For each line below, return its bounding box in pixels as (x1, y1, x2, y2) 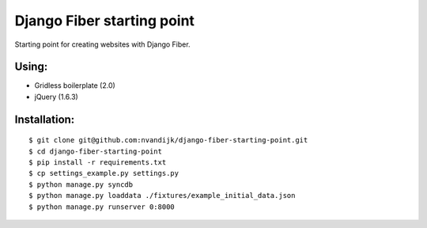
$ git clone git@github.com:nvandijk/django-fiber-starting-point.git (28, 135, 308, 145)
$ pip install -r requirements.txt (28, 158, 167, 167)
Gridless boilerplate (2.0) (34, 81, 116, 90)
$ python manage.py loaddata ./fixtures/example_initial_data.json (28, 191, 296, 200)
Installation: (14, 112, 75, 126)
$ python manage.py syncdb (28, 180, 134, 189)
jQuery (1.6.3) (34, 92, 78, 101)
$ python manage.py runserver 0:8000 (28, 202, 176, 211)
